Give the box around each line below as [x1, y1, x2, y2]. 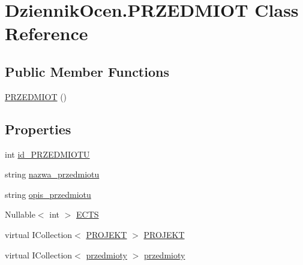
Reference [5, 21, 88, 46]
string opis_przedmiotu [5, 188, 91, 200]
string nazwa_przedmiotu [5, 168, 100, 180]
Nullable [5, 208, 35, 221]
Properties [5, 119, 71, 138]
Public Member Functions [5, 62, 169, 80]
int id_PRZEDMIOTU [5, 147, 90, 160]
